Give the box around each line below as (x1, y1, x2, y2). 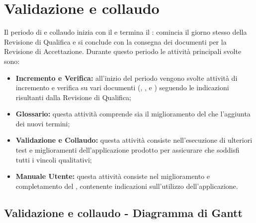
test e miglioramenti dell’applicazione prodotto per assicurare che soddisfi (15, 145, 240, 155)
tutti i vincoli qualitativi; (15, 154, 92, 165)
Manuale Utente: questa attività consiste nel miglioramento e (15, 171, 210, 181)
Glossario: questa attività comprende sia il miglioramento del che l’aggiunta (15, 109, 251, 119)
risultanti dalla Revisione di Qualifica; (15, 92, 131, 102)
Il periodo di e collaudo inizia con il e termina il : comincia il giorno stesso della (4, 27, 247, 37)
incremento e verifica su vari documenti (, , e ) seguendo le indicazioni (15, 82, 229, 93)
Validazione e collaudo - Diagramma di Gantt (4, 205, 243, 220)
